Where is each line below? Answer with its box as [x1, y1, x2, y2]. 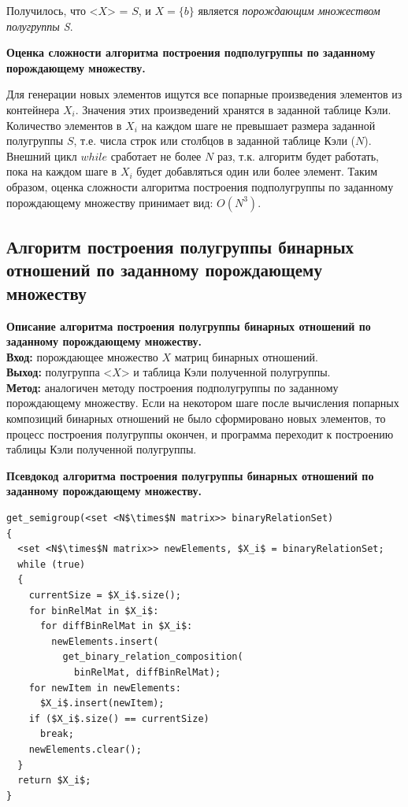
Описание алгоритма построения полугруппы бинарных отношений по [6, 317, 371, 334]
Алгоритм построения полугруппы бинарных [6, 234, 354, 258]
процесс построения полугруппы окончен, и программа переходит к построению [6, 425, 394, 442]
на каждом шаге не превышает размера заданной [141, 117, 376, 133]
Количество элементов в [6, 117, 122, 133]
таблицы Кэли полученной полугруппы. [6, 441, 197, 457]
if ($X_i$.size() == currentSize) [28, 713, 210, 724]
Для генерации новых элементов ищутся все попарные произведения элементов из [6, 86, 402, 102]
